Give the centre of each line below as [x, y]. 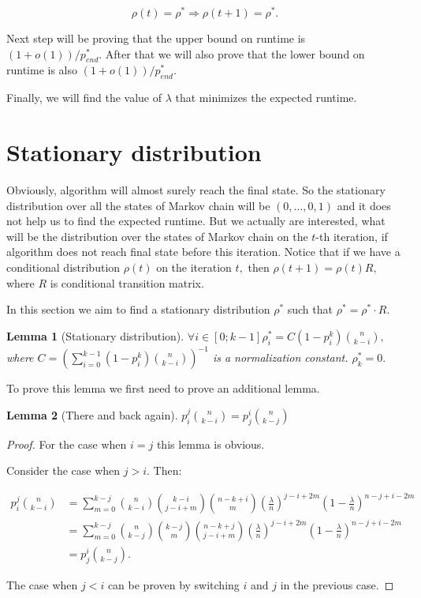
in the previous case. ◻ [337, 584]
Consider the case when [63, 470]
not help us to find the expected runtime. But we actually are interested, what [196, 221]
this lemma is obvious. [210, 444]
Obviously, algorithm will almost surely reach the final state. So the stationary [196, 189]
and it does [364, 205]
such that [310, 309]
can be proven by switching [173, 584]
